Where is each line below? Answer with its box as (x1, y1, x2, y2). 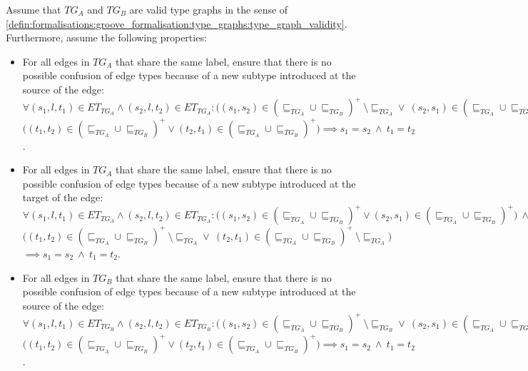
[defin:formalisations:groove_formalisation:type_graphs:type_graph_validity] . (6, 16, 347, 31)
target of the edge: (22, 190, 103, 205)
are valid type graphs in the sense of (129, 2, 288, 16)
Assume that (6, 2, 61, 16)
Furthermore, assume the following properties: (6, 30, 207, 45)
